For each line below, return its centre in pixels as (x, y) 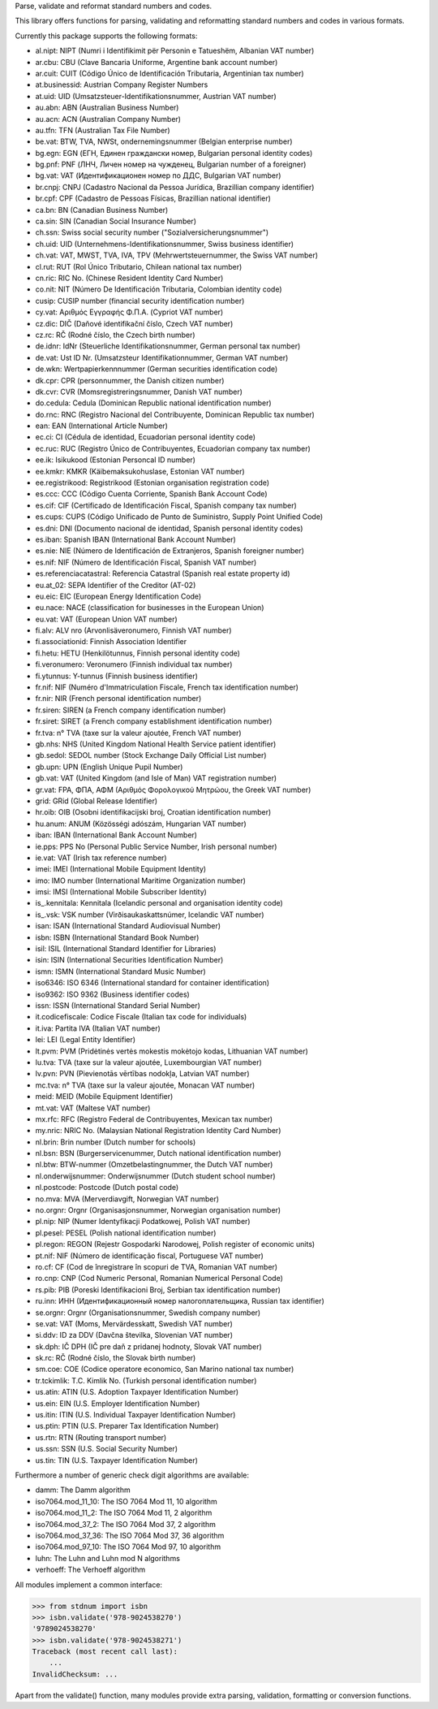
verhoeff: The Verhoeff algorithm (90, 1570)
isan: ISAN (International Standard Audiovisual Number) (128, 926)
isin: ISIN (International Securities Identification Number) (129, 960)
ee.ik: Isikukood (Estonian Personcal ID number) (116, 460)
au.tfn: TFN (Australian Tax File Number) (103, 130)
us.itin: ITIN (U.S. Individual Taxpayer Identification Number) (135, 1415)
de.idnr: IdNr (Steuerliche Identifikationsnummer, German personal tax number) (168, 346)
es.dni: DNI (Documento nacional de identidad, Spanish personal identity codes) (169, 528)
